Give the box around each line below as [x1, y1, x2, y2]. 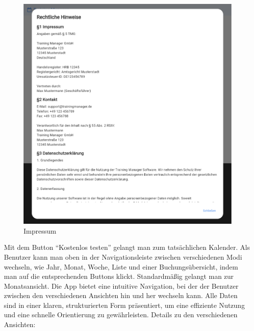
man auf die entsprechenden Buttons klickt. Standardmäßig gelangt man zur [4, 271, 234, 281]
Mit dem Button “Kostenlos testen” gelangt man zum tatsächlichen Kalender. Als [4, 242, 250, 252]
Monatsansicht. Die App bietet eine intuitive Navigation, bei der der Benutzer [4, 280, 239, 291]
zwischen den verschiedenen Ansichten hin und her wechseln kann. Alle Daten [4, 290, 238, 301]
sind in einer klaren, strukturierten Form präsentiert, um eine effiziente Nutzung [4, 300, 245, 310]
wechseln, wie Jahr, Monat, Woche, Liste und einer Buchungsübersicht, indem [4, 261, 238, 271]
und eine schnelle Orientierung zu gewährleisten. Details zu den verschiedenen [4, 309, 238, 320]
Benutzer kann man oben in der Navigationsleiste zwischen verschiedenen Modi [4, 251, 242, 262]
